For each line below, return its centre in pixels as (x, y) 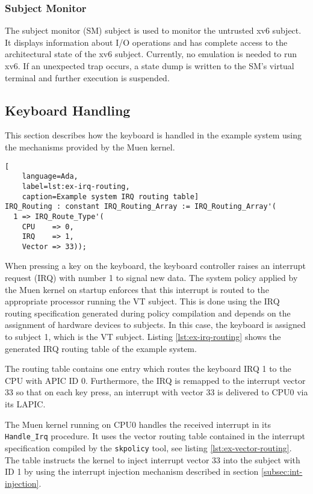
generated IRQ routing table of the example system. (101, 348)
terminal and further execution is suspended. (87, 77)
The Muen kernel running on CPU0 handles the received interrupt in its (138, 424)
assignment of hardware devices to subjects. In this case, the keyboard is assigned (155, 325)
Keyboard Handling (68, 110)
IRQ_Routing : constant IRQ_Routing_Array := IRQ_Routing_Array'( (141, 207)
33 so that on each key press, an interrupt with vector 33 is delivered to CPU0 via (156, 392)
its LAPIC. (25, 404)
